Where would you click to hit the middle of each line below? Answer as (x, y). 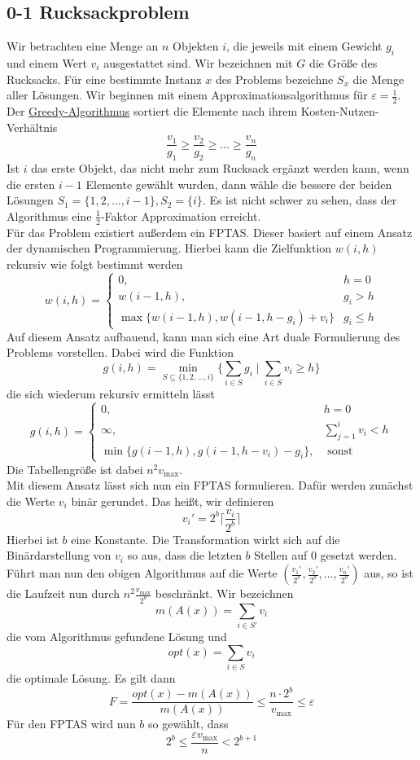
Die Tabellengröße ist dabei (75, 469)
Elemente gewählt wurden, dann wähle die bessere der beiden (239, 184)
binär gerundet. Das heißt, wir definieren (173, 501)
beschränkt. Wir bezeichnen (224, 593)
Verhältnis (32, 127)
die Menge (378, 79)
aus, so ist (389, 573)
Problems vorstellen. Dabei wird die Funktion (120, 352)
